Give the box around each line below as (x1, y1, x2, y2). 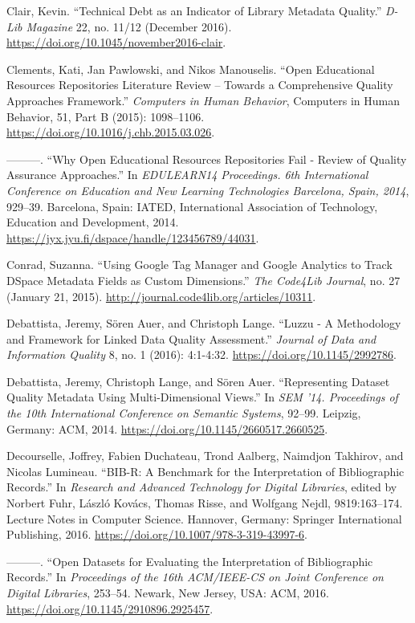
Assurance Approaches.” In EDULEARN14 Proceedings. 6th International (6, 166, 368, 183)
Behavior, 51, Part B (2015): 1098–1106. (6, 108, 205, 124)
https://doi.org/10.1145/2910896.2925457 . (6, 600, 214, 617)
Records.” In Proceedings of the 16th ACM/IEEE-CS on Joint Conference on (6, 568, 384, 585)
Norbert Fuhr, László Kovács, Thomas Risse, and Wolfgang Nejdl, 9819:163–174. (6, 495, 403, 511)
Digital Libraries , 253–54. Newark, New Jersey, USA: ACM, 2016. (6, 584, 329, 601)
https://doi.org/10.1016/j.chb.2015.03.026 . (6, 124, 215, 140)
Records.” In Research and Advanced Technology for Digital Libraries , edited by (6, 478, 397, 495)
